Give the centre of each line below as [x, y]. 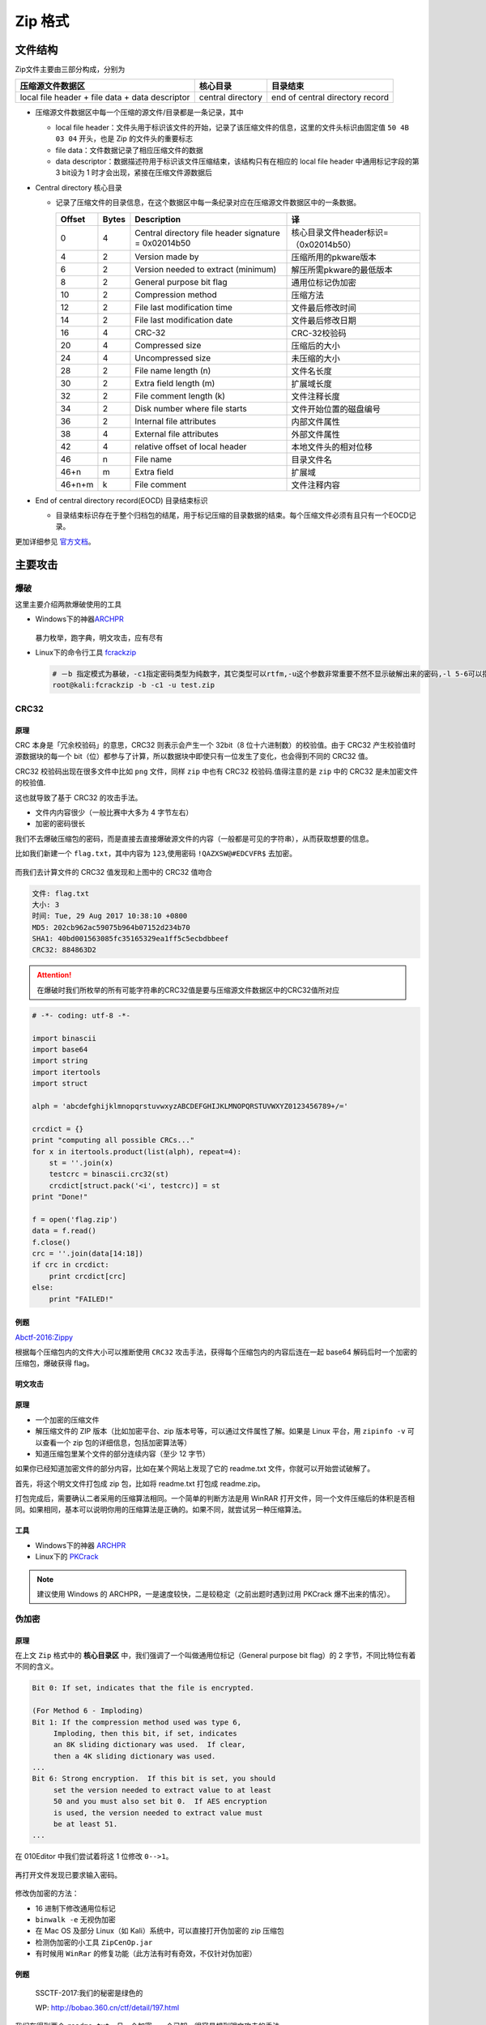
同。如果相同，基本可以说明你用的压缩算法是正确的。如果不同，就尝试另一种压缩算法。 [160, 1510]
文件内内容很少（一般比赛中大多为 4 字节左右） [114, 812]
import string [60, 1061]
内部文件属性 [315, 421]
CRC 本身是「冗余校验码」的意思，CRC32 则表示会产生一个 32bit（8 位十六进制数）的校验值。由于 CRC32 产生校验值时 [215, 745]
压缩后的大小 [315, 346]
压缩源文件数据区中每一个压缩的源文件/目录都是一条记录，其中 [140, 113]
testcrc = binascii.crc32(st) [109, 1174]
